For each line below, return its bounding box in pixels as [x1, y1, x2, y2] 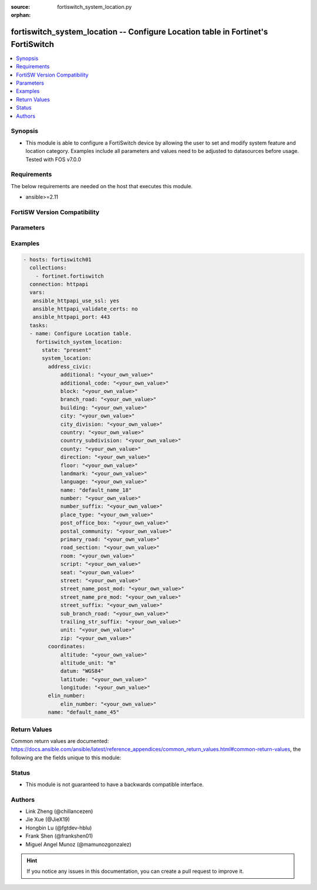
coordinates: [48, 643, 86, 650]
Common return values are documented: [11, 737, 109, 744]
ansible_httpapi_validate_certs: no [32, 306, 138, 312]
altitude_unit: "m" [60, 659, 117, 666]
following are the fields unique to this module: [11, 754, 122, 761]
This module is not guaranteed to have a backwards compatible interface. [25, 781, 204, 788]
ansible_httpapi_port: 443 [32, 314, 110, 321]
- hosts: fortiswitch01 [23, 256, 92, 263]
